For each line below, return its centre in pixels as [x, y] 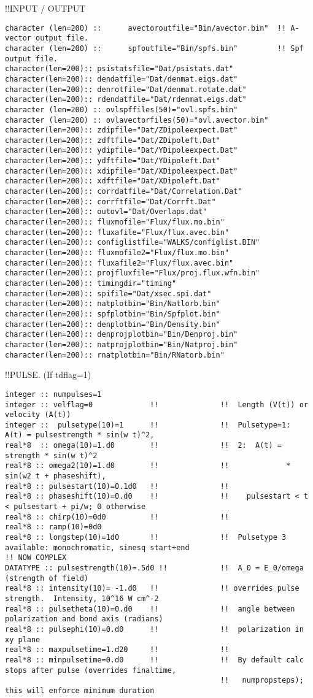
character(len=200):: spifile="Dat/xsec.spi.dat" [108, 293]
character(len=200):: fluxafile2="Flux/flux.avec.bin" [119, 263]
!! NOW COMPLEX [36, 558]
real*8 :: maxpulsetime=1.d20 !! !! [117, 650]
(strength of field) [47, 578]
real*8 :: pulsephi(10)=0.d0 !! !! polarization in [154, 629]
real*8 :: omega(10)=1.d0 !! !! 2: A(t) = [144, 446]
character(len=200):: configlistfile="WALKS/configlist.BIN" [133, 243]
